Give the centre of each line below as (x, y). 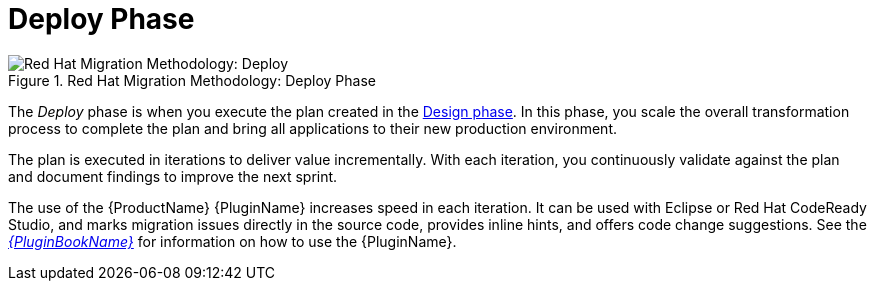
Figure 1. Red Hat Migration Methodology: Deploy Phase (192, 80)
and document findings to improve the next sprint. (173, 176)
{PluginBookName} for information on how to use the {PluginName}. (232, 241)
